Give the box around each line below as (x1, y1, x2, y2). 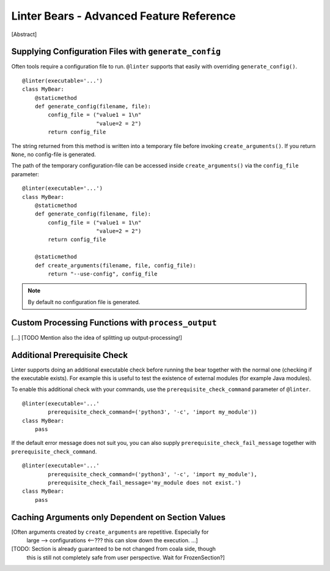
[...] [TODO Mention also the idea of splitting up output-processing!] (11, 334, 183, 341)
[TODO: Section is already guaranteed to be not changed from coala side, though (11, 545, 216, 553)
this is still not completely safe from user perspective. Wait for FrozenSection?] (26, 554, 226, 561)
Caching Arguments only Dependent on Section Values (11, 512, 226, 523)
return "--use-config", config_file (48, 271, 158, 278)
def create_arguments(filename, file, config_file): (34, 262, 197, 269)
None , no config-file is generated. (11, 151, 96, 158)
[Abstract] (11, 31, 37, 38)
